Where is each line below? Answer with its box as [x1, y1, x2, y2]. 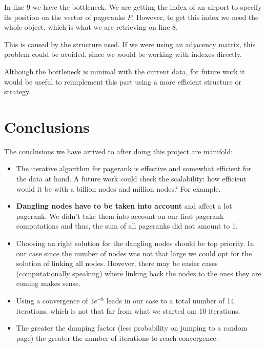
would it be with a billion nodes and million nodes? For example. [16, 183, 221, 194]
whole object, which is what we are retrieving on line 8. [4, 22, 178, 32]
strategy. [4, 86, 31, 97]
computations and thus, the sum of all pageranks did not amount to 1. [16, 220, 238, 231]
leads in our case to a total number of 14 [106, 295, 234, 305]
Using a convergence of [16, 295, 88, 305]
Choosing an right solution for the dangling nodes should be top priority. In [16, 238, 254, 249]
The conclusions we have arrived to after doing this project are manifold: [4, 146, 233, 156]
